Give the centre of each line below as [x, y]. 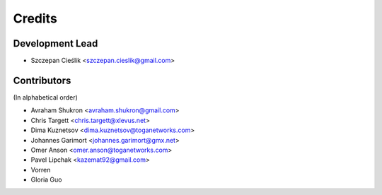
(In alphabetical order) [45, 97]
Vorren [41, 170]
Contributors [42, 80]
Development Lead [56, 43]
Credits [35, 18]
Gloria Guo [46, 179]
